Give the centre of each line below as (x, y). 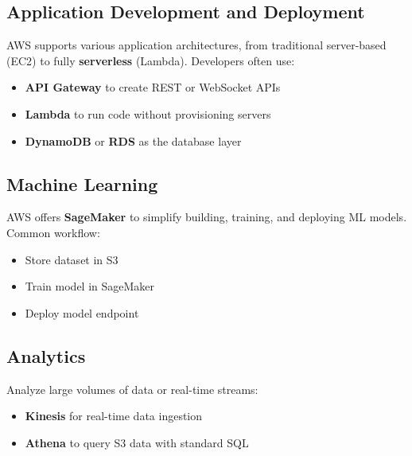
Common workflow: (53, 232)
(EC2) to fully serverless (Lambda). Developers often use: (151, 60)
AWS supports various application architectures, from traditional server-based (196, 45)
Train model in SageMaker (90, 286)
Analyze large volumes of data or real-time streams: (132, 389)
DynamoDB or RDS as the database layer (133, 140)
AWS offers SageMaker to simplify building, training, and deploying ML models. (207, 217)
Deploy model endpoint (82, 312)
